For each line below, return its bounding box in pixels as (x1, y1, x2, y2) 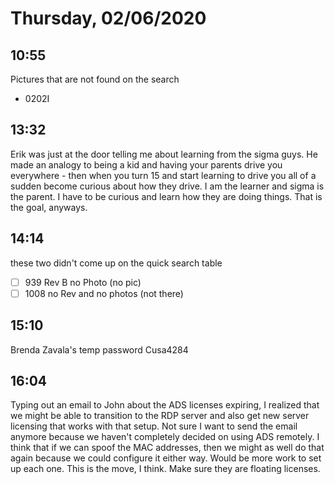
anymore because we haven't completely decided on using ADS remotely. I (10, 431, 320, 443)
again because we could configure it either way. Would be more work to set (10, 452, 322, 464)
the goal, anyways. (10, 201, 88, 213)
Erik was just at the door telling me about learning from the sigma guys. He (10, 148, 318, 160)
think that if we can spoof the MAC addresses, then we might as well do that (10, 442, 325, 454)
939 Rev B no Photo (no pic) (24, 276, 142, 288)
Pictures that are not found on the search (10, 73, 180, 85)
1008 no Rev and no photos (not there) (24, 287, 184, 299)
